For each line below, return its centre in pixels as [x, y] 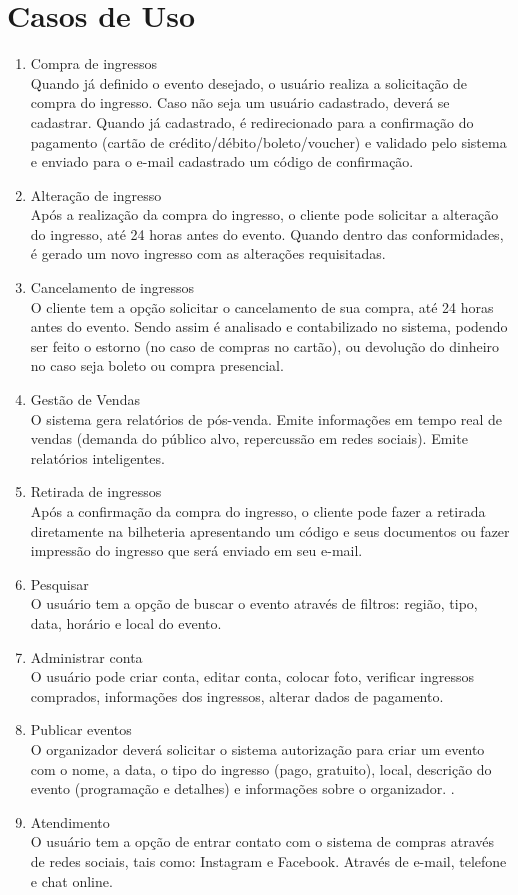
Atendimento [70, 821]
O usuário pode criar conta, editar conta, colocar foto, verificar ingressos [252, 676]
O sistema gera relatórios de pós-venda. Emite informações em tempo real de [266, 418]
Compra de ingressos [94, 63]
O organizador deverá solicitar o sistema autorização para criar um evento [257, 748]
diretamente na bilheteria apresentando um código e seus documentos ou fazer [270, 530]
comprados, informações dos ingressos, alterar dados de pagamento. [237, 695]
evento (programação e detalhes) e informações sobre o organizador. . [242, 788]
